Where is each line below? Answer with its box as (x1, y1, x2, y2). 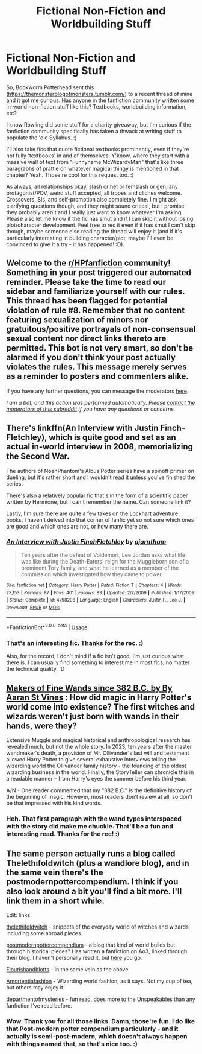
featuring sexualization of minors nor (6, 315, 148, 325)
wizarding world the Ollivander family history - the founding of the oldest (6, 762, 186, 770)
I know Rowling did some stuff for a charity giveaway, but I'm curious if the (6, 121, 191, 128)
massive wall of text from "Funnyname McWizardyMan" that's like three (6, 158, 184, 165)
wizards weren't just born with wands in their (6, 711, 179, 722)
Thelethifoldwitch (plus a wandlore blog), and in (6, 858, 189, 868)
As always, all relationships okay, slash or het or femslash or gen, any (6, 183, 179, 190)
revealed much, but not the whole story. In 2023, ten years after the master (6, 743, 192, 751)
